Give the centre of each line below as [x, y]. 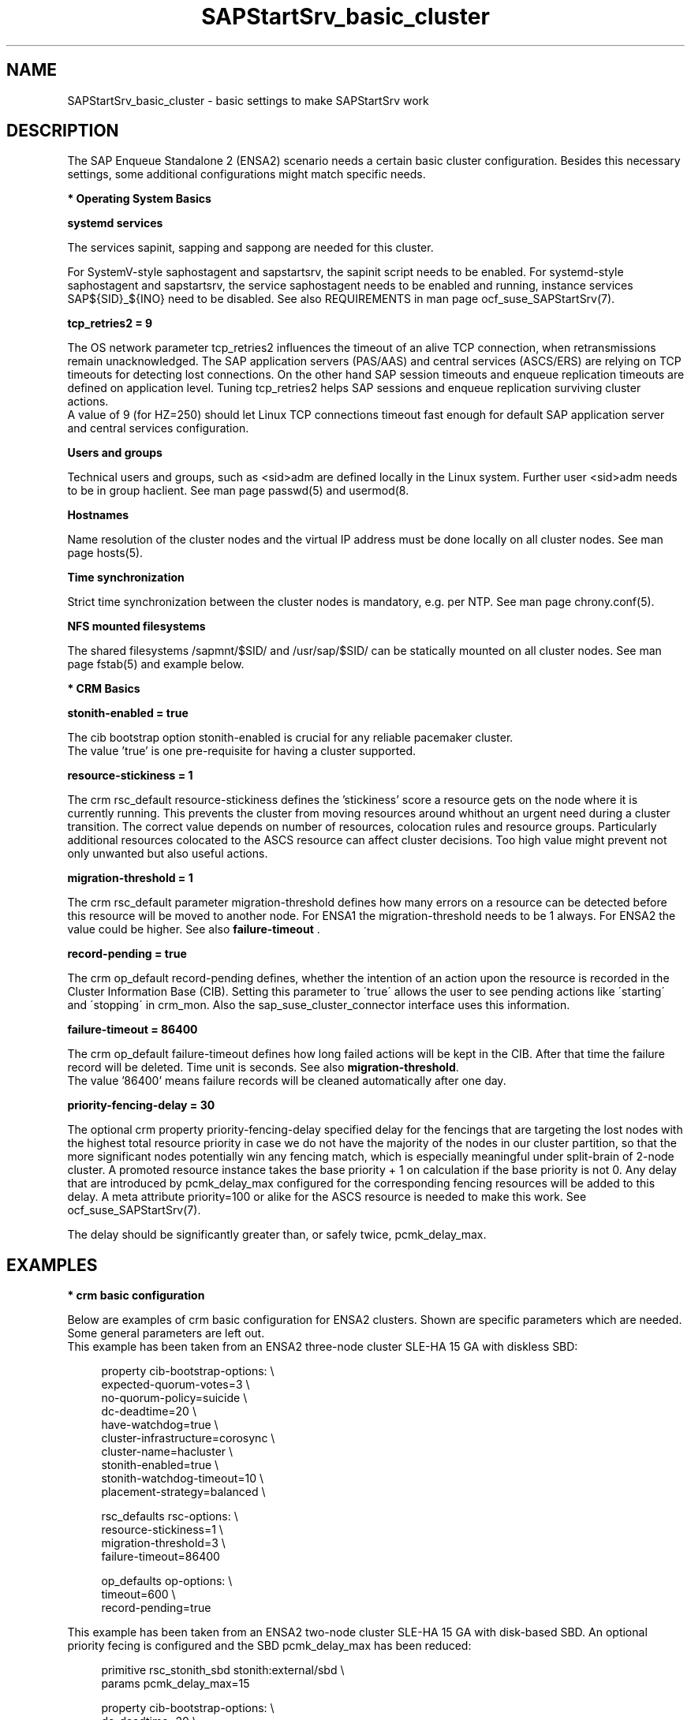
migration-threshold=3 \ [163, 1543]
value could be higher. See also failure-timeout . [194, 929]
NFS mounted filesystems [136, 626]
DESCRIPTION [63, 131]
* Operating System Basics [139, 199]
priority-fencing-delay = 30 [141, 1105]
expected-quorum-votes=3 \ [176, 1385]
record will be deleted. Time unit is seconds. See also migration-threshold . [263, 1068]
